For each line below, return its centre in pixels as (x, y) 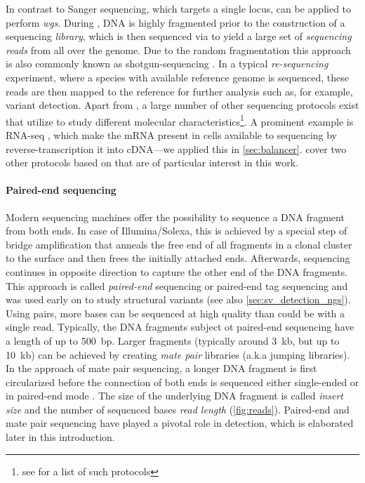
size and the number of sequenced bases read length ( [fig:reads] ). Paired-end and (178, 409)
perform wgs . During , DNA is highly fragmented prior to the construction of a (175, 22)
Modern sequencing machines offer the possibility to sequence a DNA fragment (175, 217)
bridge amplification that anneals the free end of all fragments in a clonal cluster (179, 244)
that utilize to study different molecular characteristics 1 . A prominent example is (180, 120)
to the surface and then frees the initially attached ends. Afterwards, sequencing (178, 258)
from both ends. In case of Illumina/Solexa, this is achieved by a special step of (177, 231)
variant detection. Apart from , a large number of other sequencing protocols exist (182, 105)
